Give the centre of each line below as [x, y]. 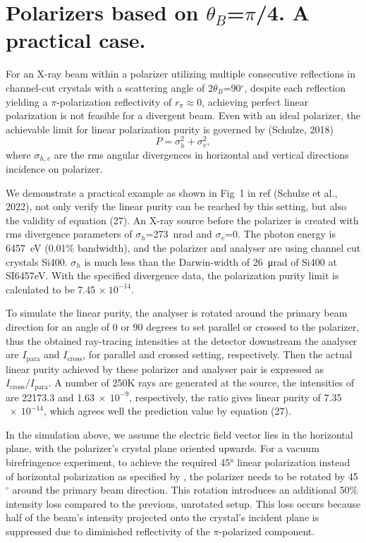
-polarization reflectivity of [114, 101]
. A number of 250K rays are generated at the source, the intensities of [201, 383]
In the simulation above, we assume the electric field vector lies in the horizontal [179, 434]
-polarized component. [267, 531]
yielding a [27, 101]
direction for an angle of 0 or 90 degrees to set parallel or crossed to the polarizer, [183, 326]
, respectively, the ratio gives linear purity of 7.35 [236, 397]
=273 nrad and [179, 234]
